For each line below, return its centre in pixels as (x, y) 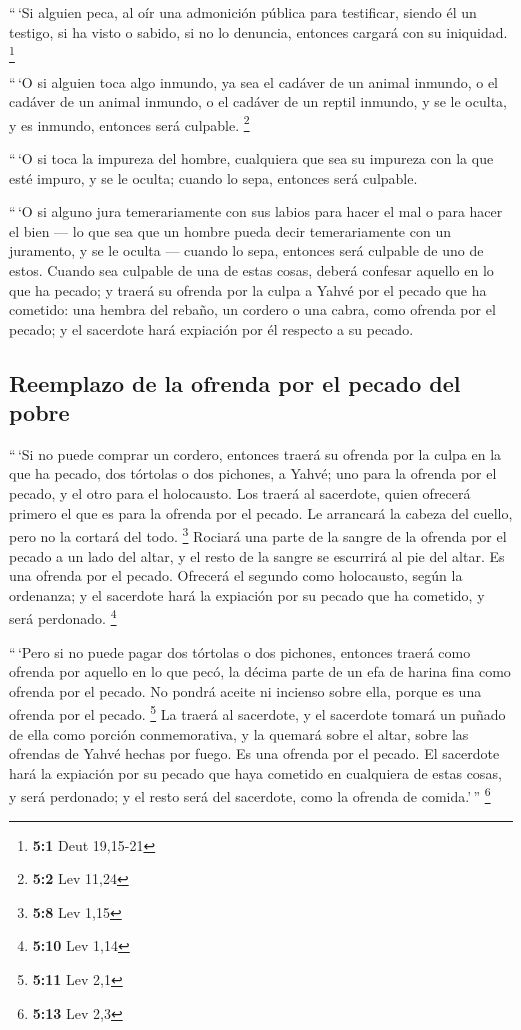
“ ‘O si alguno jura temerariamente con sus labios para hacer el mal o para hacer (256, 211)
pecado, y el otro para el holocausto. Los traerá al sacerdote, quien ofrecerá (240, 493)
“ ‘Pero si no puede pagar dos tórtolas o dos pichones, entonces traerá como (240, 651)
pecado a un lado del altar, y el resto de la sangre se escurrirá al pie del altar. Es (257, 555)
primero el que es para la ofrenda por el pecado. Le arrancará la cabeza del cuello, (261, 512)
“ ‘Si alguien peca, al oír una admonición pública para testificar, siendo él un (243, 12)
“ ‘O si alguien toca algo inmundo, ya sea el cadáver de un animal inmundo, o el (254, 81)
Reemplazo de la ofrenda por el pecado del (235, 382)
